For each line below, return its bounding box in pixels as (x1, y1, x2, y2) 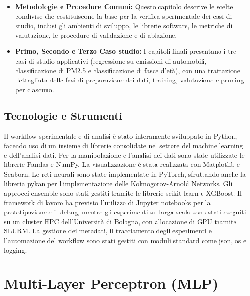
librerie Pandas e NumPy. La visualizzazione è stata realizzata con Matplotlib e (4, 159, 240, 169)
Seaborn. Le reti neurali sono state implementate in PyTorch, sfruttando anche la (4, 168, 246, 179)
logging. (4, 245, 27, 255)
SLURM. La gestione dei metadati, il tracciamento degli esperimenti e (4, 226, 212, 236)
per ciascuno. (15, 84, 54, 94)
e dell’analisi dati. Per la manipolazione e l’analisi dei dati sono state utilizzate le (4, 149, 245, 160)
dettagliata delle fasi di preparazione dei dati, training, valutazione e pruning (15, 75, 244, 85)
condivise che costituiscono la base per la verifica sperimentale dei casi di (15, 11, 232, 21)
